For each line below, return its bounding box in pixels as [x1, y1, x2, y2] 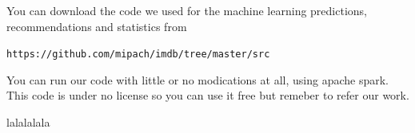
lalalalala [6, 114, 50, 131]
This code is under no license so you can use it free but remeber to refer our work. [6, 87, 409, 104]
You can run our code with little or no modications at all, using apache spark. [6, 71, 389, 88]
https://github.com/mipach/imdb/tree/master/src [6, 49, 270, 61]
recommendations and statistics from [6, 18, 187, 34]
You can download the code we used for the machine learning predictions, [6, 2, 367, 18]
